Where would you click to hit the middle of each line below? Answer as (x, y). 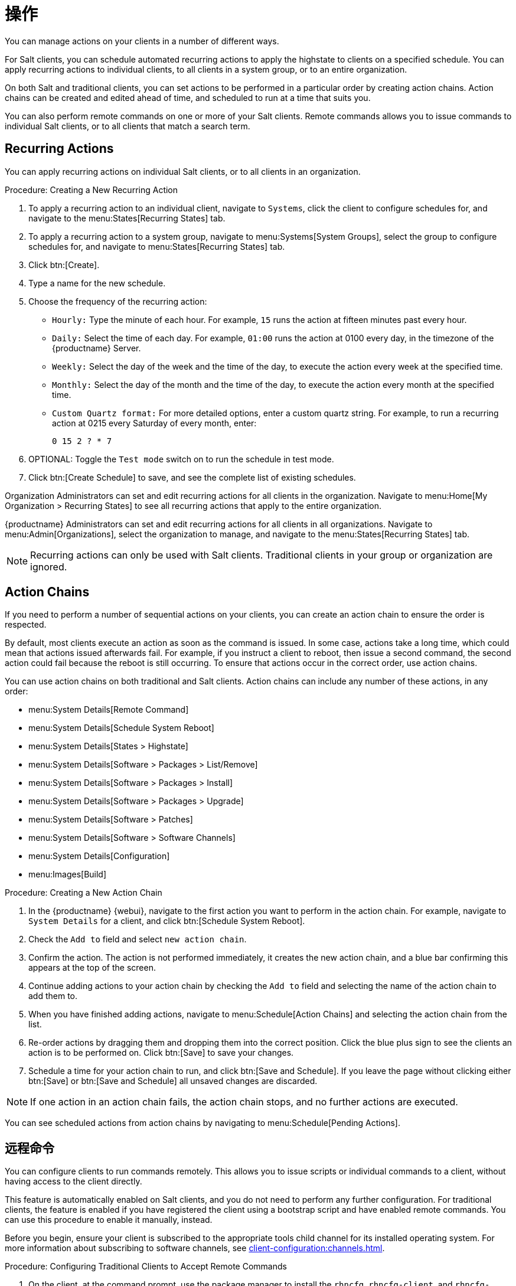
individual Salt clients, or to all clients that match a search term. (128, 126)
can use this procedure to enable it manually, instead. (109, 1220)
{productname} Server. (97, 348)
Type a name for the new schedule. (97, 283)
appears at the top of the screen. (92, 968)
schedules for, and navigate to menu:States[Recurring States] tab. (157, 246)
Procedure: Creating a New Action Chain (84, 893)
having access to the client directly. (74, 1181)
